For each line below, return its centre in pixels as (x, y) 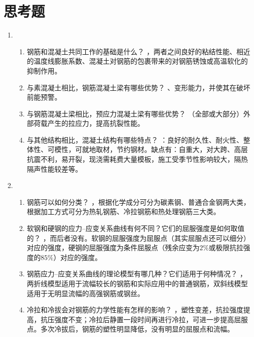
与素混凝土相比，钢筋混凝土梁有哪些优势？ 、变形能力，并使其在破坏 (139, 87)
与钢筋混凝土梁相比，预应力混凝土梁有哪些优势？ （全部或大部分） (135, 113)
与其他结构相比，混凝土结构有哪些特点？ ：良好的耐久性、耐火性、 (135, 139)
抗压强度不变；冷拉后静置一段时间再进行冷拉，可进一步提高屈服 (144, 319)
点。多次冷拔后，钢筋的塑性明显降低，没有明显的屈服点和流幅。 (130, 329)
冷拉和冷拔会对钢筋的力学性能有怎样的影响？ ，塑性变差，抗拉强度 (135, 310)
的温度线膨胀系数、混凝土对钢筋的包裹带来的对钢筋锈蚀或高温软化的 (137, 61)
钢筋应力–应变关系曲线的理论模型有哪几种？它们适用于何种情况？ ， (137, 274)
